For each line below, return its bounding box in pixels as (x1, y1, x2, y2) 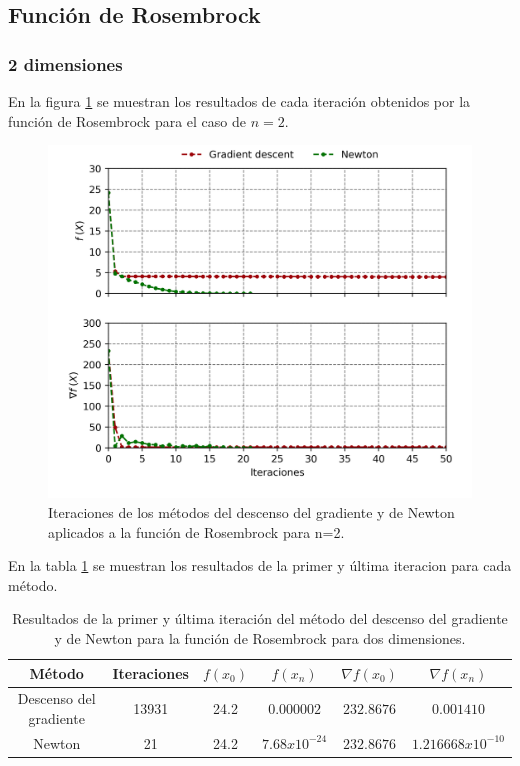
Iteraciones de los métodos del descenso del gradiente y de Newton (48, 501, 455, 522)
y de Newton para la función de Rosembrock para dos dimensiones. (54, 627, 466, 648)
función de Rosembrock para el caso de (8, 110, 247, 131)
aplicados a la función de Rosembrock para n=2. (48, 521, 345, 542)
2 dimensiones (8, 51, 123, 76)
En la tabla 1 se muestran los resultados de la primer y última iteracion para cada (8, 555, 512, 576)
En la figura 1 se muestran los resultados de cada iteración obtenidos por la (8, 91, 471, 111)
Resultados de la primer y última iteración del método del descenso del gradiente (12, 608, 508, 629)
